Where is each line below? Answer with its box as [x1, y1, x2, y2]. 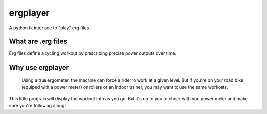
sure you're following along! [9, 103, 66, 109]
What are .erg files [9, 38, 68, 46]
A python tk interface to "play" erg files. [9, 25, 90, 31]
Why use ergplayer [9, 63, 69, 72]
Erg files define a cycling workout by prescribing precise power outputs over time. [9, 50, 177, 56]
